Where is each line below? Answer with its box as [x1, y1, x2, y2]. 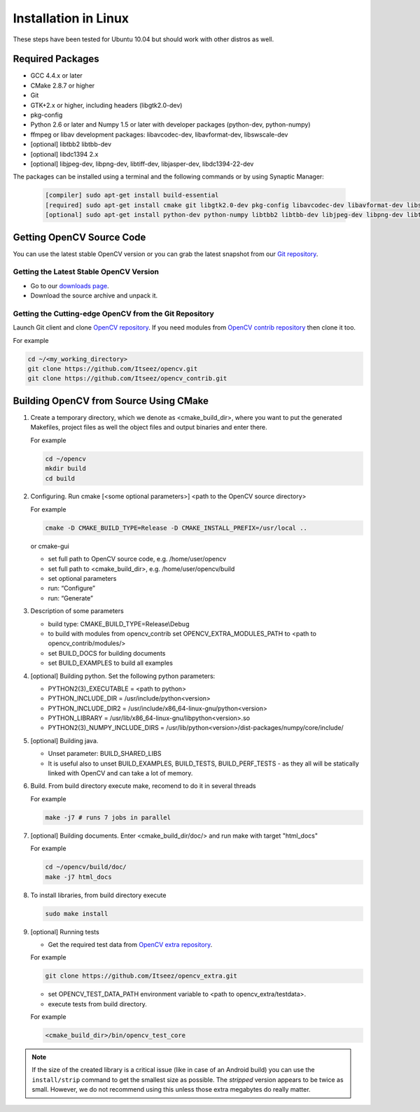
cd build [45, 474, 76, 482]
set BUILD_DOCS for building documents [48, 649, 166, 657]
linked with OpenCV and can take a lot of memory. [48, 769, 193, 777]
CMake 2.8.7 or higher [30, 81, 95, 90]
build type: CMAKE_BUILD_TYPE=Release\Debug [48, 619, 190, 628]
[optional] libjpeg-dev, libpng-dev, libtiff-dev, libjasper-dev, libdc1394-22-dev [30, 160, 254, 168]
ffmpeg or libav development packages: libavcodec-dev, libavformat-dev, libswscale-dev [30, 130, 288, 139]
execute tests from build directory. [48, 999, 147, 1008]
